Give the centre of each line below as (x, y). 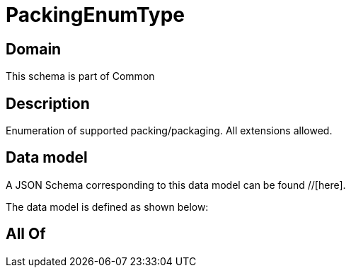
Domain (34, 49)
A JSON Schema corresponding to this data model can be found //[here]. (176, 185)
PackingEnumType (96, 15)
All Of (26, 234)
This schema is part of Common (80, 76)
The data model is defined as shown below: (107, 207)
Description (48, 103)
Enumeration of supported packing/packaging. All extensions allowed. (169, 131)
